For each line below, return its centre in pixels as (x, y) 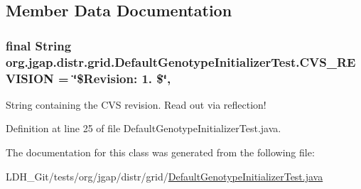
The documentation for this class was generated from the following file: (160, 152)
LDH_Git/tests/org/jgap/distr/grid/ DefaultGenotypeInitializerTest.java (165, 176)
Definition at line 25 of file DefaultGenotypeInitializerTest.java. (144, 128)
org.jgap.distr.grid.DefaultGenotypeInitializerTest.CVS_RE (181, 61)
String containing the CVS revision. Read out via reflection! (136, 104)
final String (39, 45)
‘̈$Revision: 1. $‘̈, (122, 78)
